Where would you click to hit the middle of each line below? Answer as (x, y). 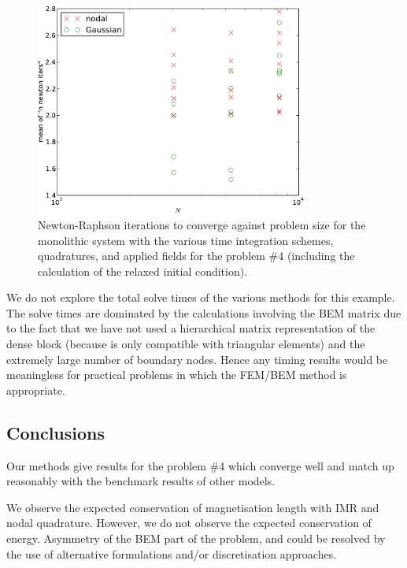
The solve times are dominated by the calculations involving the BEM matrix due (204, 312)
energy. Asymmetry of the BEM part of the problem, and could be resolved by (196, 538)
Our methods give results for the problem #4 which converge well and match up (200, 465)
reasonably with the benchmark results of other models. (141, 481)
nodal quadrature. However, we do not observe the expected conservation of (189, 523)
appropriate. (36, 390)
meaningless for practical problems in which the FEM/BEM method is (177, 375)
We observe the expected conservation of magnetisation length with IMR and (193, 507)
